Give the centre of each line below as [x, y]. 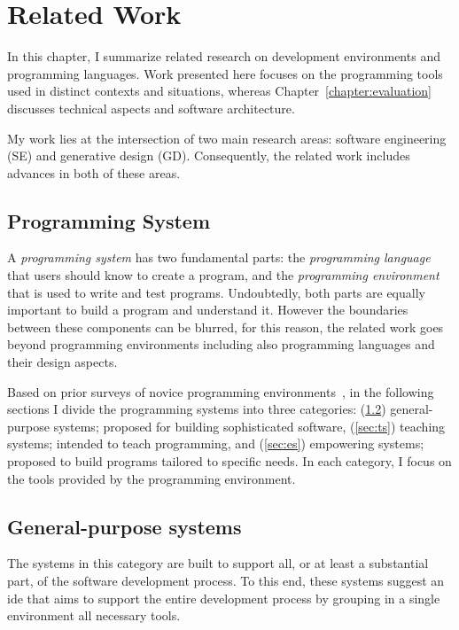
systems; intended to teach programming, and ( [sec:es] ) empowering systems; [216, 443]
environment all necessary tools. [94, 615]
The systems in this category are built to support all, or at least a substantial [218, 563]
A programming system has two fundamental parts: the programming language [219, 257]
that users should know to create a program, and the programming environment [223, 275]
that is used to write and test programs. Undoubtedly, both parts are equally [216, 292]
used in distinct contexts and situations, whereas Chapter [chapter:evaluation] [219, 91]
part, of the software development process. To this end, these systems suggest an [226, 580]
